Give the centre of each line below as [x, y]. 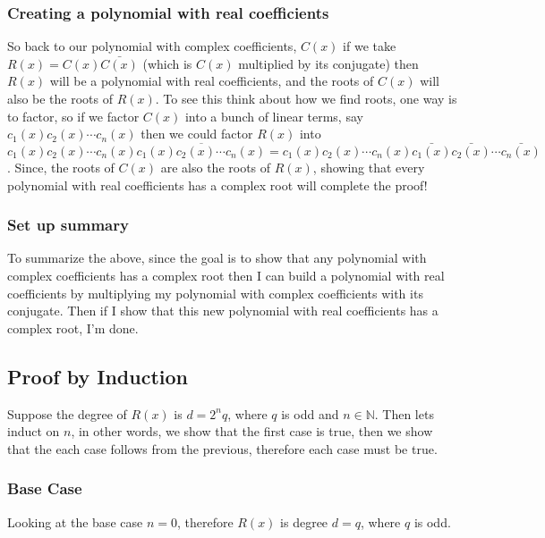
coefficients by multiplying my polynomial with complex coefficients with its [215, 293]
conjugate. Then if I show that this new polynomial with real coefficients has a [223, 311]
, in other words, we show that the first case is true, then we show [252, 431]
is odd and [310, 413]
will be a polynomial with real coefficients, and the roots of [212, 81]
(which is [167, 63]
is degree [304, 521]
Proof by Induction [98, 376]
